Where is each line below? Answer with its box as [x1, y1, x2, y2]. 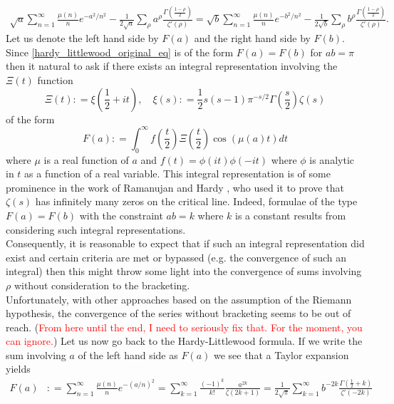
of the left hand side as [78, 347, 178, 362]
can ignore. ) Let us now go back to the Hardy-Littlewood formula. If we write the [6, 333, 363, 348]
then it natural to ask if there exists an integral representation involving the [6, 58, 338, 73]
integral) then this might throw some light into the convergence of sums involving [6, 264, 362, 279]
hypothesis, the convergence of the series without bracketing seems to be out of [6, 306, 351, 321]
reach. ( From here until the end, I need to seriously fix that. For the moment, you [6, 319, 363, 334]
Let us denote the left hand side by [6, 31, 159, 46]
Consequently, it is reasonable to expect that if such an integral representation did [6, 236, 365, 251]
